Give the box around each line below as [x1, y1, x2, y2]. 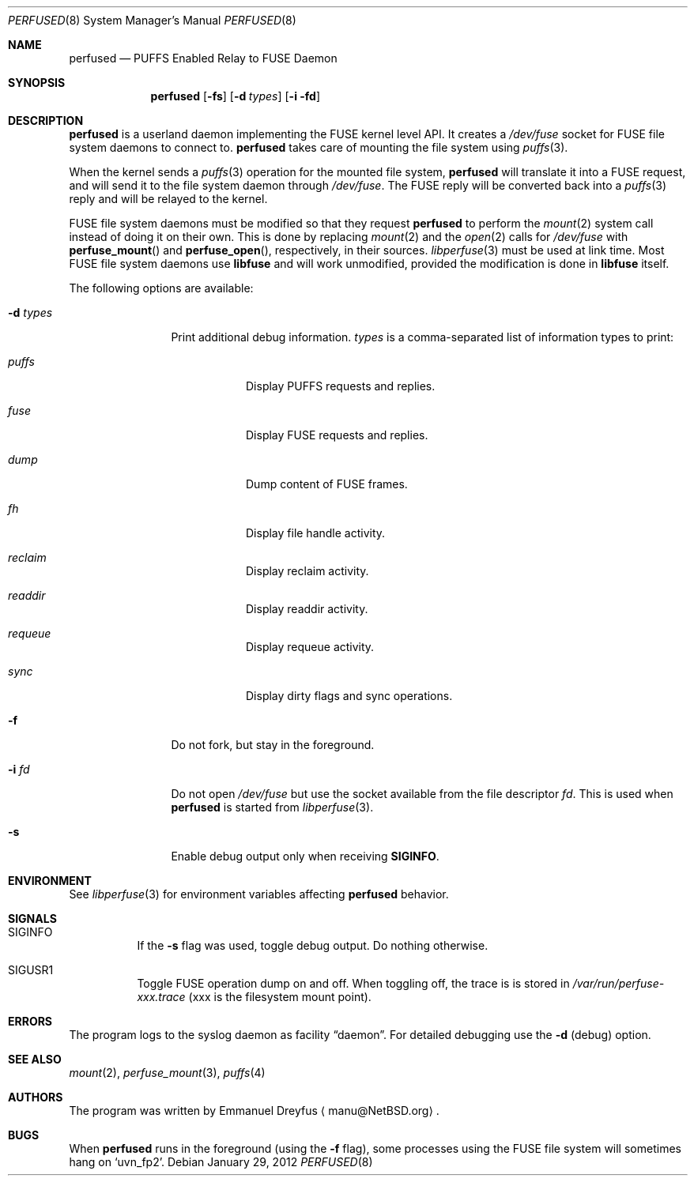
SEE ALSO [8, 1052, 62, 1066]
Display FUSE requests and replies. [246, 428, 428, 442]
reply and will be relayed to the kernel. [69, 192, 268, 205]
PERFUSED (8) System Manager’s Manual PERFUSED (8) [8, 13, 296, 27]
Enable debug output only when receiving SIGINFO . [171, 849, 439, 863]
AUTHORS [8, 1090, 63, 1104]
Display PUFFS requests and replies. [246, 379, 436, 393]
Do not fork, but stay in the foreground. [171, 738, 375, 751]
